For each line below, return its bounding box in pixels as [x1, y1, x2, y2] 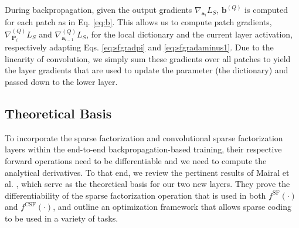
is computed [244, 4, 288, 15]
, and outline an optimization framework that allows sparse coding [53, 200, 291, 213]
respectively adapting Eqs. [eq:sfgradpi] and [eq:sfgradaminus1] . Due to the [5, 41, 274, 53]
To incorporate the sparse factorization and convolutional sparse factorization [5, 131, 283, 144]
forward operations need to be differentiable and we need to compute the [5, 154, 267, 166]
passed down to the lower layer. [5, 76, 118, 87]
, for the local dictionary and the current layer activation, [86, 28, 293, 40]
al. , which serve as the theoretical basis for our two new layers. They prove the [5, 178, 290, 190]
